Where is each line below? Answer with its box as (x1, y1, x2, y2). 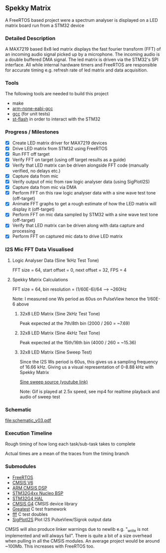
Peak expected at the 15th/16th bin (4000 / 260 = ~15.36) (19, 339, 136, 345)
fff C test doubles (12, 511, 48, 517)
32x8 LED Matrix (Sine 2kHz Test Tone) (19, 310, 100, 316)
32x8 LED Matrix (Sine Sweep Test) (19, 349, 92, 355)
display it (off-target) (12, 206, 55, 212)
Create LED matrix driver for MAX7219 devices (12, 140, 107, 146)
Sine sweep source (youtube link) (19, 379, 88, 385)
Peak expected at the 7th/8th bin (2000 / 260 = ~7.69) (19, 320, 130, 326)
